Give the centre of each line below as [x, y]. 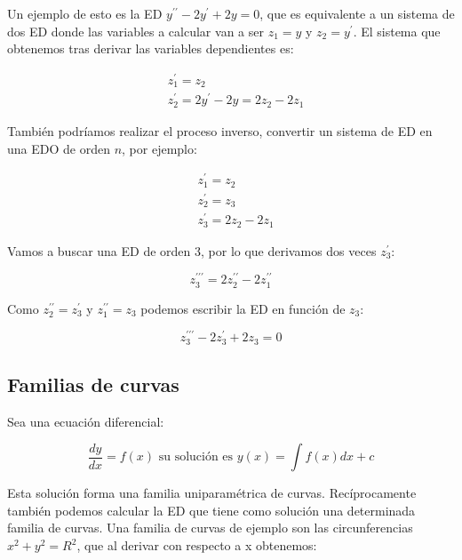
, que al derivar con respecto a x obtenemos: [197, 545]
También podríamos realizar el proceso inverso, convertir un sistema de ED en [220, 130]
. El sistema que [397, 31]
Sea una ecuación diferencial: [86, 421]
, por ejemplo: [159, 148]
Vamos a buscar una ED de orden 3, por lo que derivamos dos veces [192, 250]
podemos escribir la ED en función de [243, 308]
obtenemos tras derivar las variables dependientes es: [151, 48]
